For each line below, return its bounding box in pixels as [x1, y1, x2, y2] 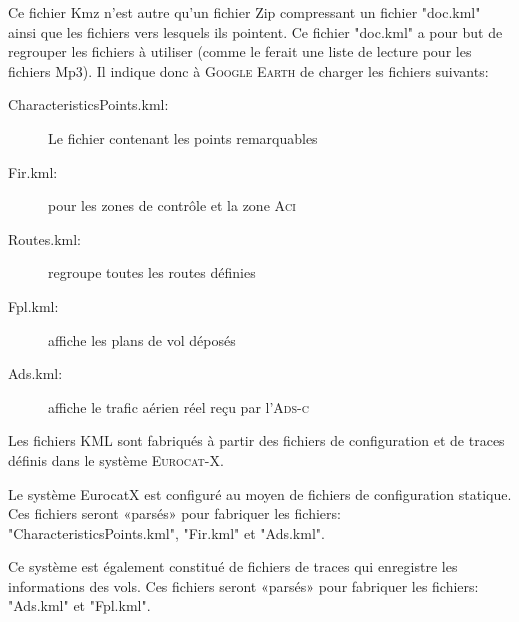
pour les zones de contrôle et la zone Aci [48, 195, 296, 216]
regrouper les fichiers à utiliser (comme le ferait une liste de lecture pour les [8, 41, 472, 62]
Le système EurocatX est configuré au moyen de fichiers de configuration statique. [8, 483, 512, 504]
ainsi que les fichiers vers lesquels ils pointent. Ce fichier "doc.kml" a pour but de [8, 21, 503, 42]
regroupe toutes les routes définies [48, 262, 256, 283]
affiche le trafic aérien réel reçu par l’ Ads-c [48, 396, 309, 417]
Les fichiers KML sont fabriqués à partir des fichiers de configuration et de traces [8, 430, 505, 451]
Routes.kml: [8, 228, 81, 249]
